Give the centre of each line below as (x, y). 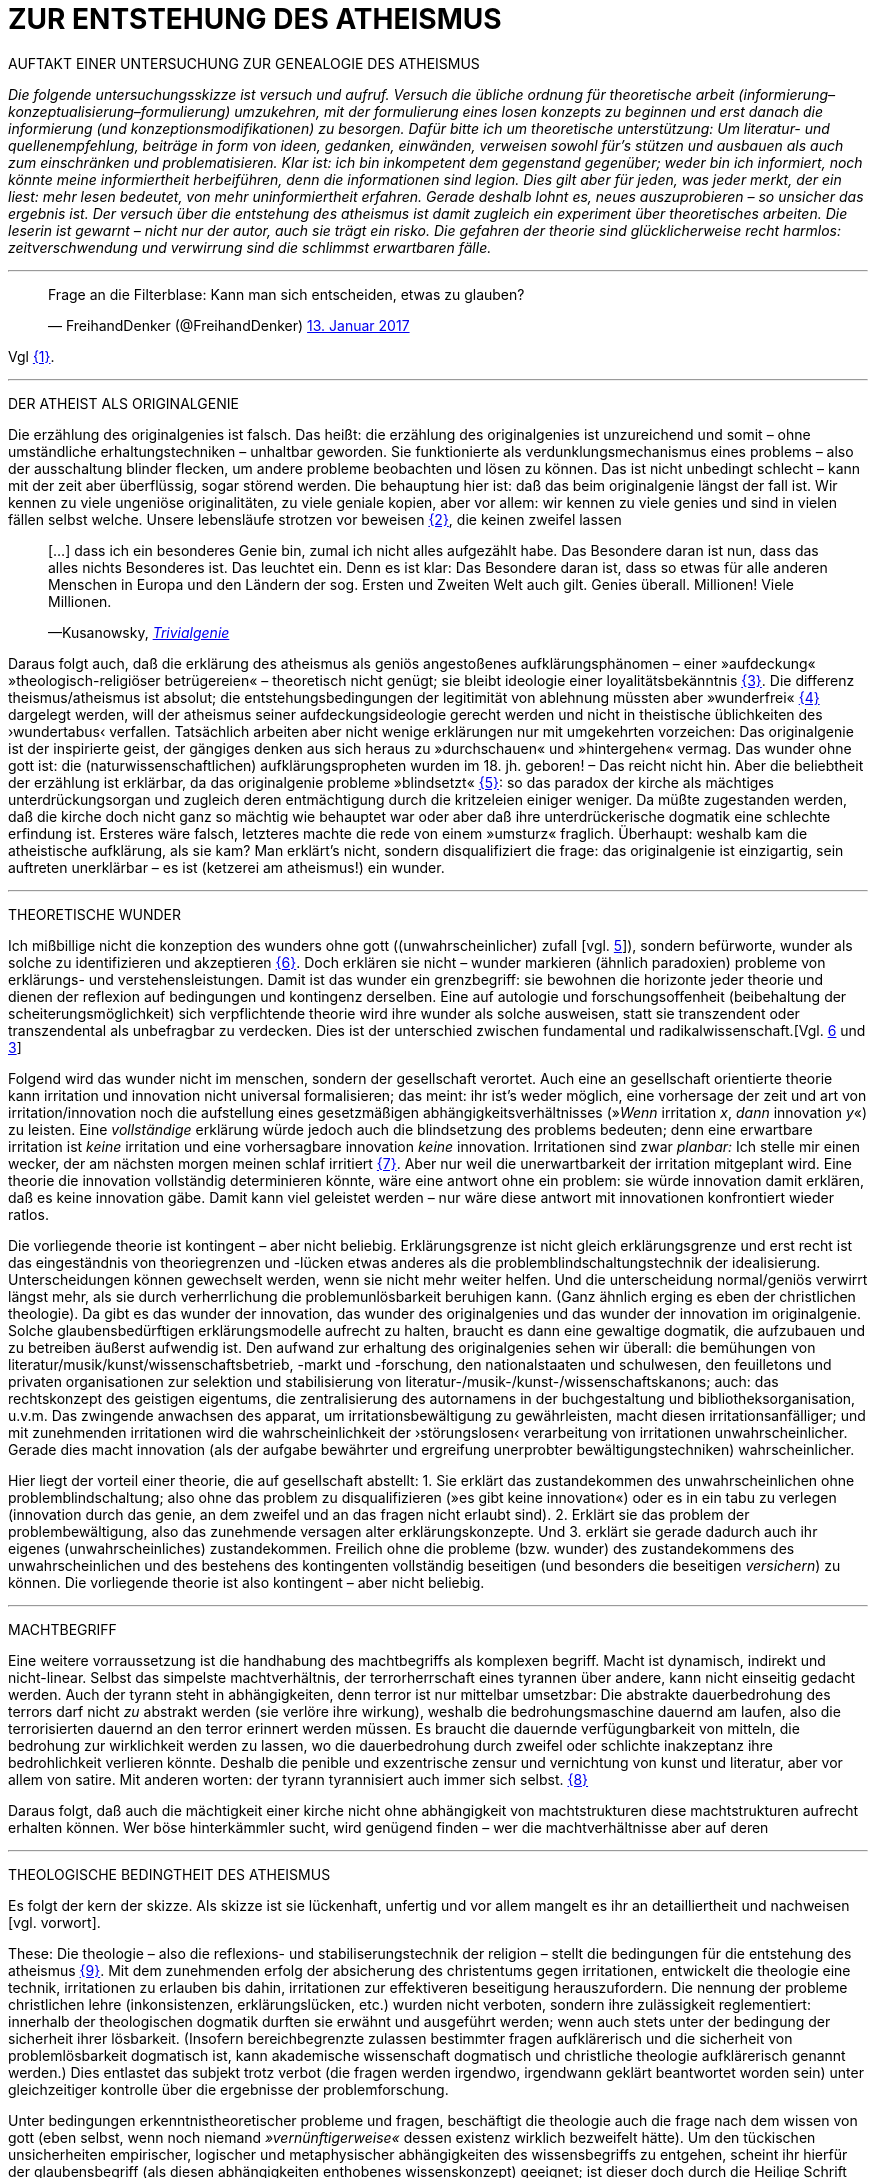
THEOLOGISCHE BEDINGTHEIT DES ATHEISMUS (169, 1874)
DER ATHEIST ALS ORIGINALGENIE (123, 403)
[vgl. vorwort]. (54, 1922)
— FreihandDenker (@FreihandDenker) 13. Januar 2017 (229, 325)
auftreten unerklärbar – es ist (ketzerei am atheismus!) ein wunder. (226, 867)
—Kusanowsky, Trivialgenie (139, 632)
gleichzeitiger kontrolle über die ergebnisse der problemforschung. (228, 2089)
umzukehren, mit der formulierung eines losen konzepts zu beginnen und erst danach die (529, 111)
